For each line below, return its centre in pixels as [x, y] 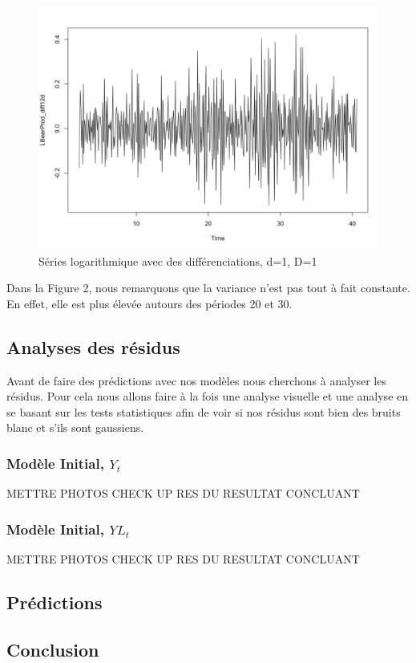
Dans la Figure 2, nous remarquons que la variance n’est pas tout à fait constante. [208, 288]
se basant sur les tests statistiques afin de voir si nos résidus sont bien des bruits [204, 411]
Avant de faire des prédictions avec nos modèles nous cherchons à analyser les [196, 380]
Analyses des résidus [93, 346]
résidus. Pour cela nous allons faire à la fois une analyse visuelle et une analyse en [208, 396]
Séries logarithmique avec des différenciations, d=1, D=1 [178, 260]
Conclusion [53, 649]
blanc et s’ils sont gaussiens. [75, 427]
